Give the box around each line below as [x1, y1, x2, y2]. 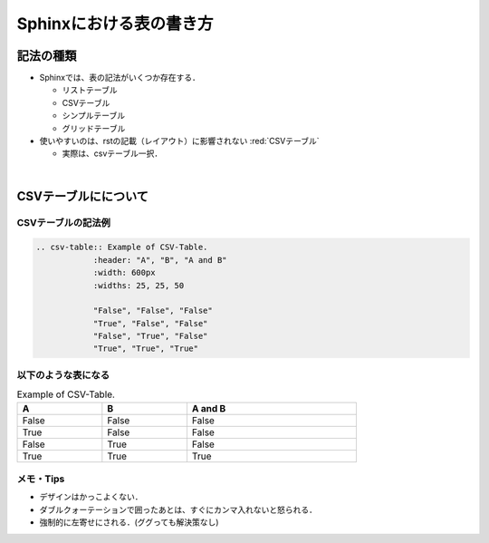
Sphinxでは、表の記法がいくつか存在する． [39, 73, 201, 83]
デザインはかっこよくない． [39, 491, 143, 502]
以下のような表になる [16, 368, 110, 381]
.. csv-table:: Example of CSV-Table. [35, 242, 208, 253]
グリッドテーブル [62, 122, 126, 133]
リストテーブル [62, 84, 118, 95]
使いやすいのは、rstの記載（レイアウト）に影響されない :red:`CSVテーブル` [39, 136, 321, 147]
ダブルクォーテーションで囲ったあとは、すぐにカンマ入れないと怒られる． [39, 504, 317, 515]
